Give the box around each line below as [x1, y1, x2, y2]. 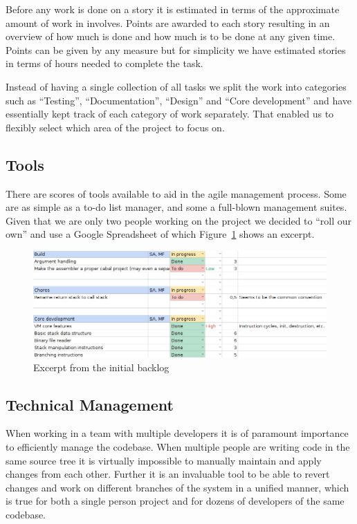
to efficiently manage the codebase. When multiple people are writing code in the [6, 439, 350, 453]
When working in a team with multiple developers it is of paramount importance [6, 426, 349, 440]
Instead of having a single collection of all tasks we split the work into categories [6, 79, 347, 93]
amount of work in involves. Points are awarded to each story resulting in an [6, 15, 330, 30]
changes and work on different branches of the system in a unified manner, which [6, 480, 349, 494]
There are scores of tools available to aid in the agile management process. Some [6, 186, 347, 200]
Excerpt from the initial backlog [33, 359, 170, 374]
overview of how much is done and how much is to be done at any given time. [6, 29, 336, 44]
